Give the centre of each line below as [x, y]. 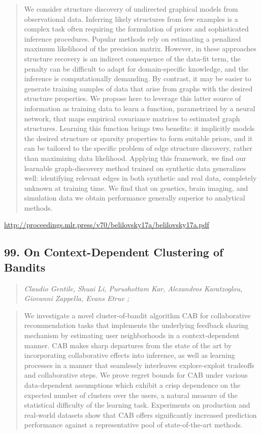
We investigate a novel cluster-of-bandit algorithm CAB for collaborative [137, 315]
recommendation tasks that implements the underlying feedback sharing [136, 325]
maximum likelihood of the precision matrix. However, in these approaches [140, 48]
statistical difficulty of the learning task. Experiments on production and [137, 405]
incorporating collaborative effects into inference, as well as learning [129, 355]
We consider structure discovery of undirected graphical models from [131, 9]
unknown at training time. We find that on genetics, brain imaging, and [136, 188]
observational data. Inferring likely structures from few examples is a [131, 19]
